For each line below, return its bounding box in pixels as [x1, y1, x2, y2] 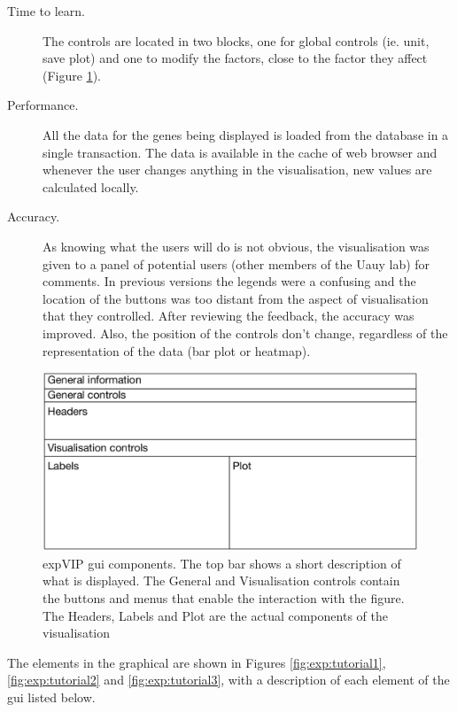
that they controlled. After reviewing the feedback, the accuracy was [43, 306, 414, 325]
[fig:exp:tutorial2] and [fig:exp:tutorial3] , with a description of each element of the [7, 670, 450, 689]
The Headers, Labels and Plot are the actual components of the [43, 606, 388, 624]
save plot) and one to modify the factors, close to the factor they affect [43, 49, 428, 67]
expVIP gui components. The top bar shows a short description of [43, 553, 401, 572]
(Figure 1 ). [43, 66, 101, 84]
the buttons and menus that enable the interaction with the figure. [43, 588, 405, 607]
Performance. [7, 96, 79, 114]
